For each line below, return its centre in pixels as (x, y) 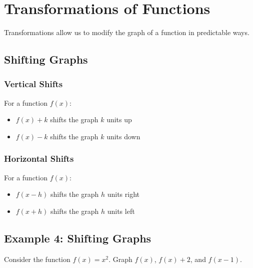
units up (119, 119)
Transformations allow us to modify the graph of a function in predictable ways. (127, 32)
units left (121, 211)
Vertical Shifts (33, 84)
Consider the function (37, 259)
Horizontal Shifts (39, 159)
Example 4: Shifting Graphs (78, 238)
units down (123, 136)
